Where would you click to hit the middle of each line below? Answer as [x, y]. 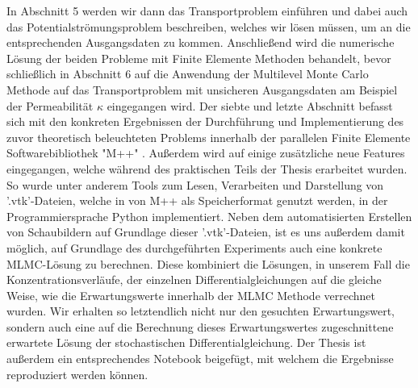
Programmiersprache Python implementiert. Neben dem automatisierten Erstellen [209, 216]
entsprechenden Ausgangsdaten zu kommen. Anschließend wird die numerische [201, 42]
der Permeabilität [50, 105]
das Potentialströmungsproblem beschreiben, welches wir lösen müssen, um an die [209, 26]
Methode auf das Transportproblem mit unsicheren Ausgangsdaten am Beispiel [202, 89]
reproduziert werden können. [77, 374]
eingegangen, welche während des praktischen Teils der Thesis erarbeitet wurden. [207, 168]
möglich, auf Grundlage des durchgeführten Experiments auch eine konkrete [194, 247]
